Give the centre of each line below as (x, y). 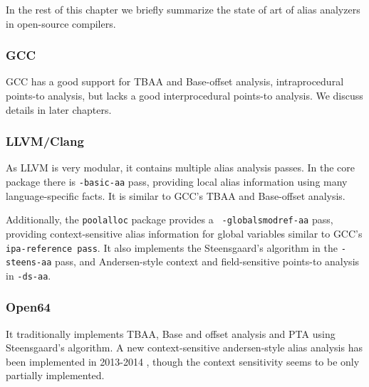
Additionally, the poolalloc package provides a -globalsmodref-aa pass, (170, 219)
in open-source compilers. (61, 23)
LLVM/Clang (45, 141)
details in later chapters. (59, 109)
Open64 (28, 307)
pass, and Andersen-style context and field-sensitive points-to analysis (207, 261)
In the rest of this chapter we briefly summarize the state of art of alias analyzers (183, 9)
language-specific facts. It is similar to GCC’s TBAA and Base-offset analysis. (176, 195)
